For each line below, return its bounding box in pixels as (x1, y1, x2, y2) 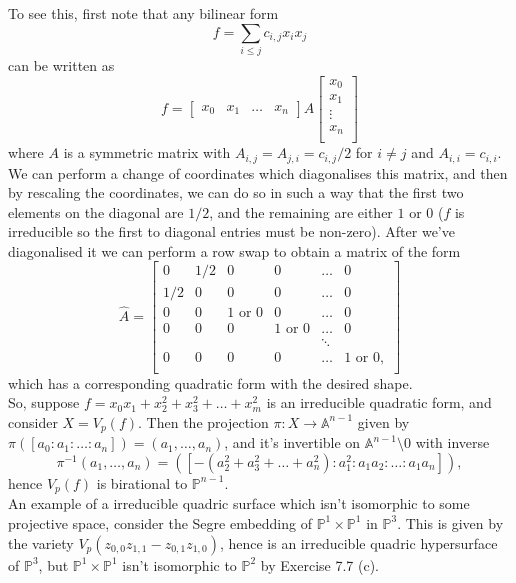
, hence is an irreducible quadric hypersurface (219, 532, 498, 553)
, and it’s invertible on (224, 432, 361, 453)
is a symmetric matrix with (63, 142, 231, 163)
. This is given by (397, 512, 504, 533)
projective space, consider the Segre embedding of (8, 512, 312, 533)
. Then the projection (138, 411, 269, 432)
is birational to (96, 472, 188, 493)
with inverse (415, 432, 490, 453)
